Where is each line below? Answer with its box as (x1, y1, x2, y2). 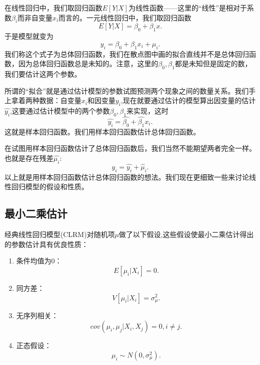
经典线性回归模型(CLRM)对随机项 (4, 229, 115, 240)
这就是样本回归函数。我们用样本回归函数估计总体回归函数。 (4, 126, 200, 136)
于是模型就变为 (4, 31, 53, 41)
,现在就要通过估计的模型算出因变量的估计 (121, 95, 256, 106)
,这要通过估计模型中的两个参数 (10, 105, 110, 116)
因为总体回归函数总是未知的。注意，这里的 (18, 58, 158, 69)
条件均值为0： (16, 255, 62, 266)
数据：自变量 (39, 95, 81, 106)
